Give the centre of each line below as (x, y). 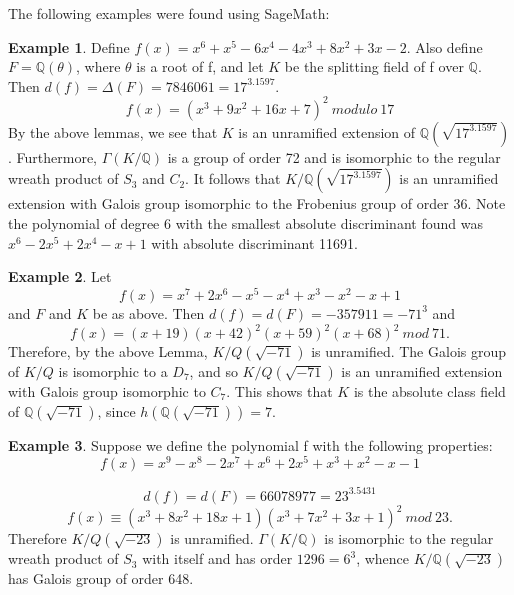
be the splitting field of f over (374, 66)
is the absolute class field (429, 391)
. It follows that (233, 178)
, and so (213, 371)
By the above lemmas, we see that (113, 131)
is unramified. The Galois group (409, 351)
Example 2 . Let (60, 276)
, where (98, 66)
